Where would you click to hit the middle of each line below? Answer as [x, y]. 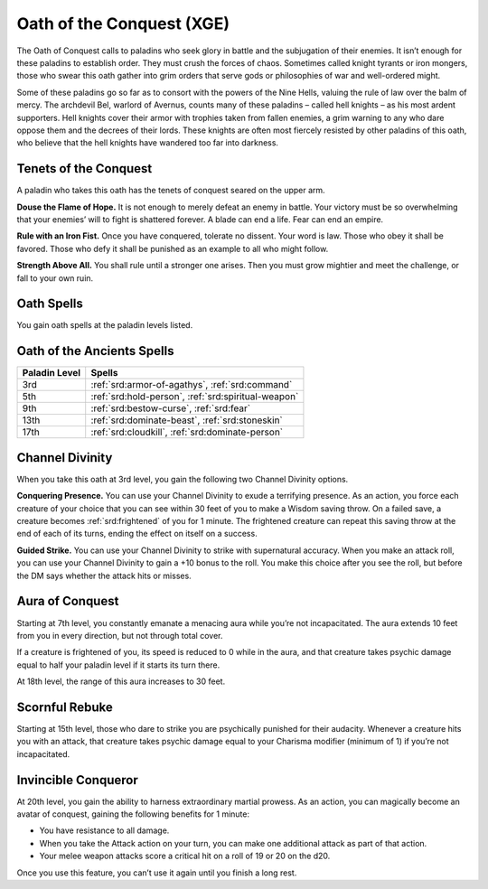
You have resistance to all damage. [104, 830]
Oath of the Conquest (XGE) [123, 23]
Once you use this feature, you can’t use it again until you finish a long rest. [157, 873]
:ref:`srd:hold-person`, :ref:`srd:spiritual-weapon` [195, 397]
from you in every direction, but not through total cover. [120, 635]
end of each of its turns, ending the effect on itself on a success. [137, 534]
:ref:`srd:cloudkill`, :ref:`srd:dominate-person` [187, 432]
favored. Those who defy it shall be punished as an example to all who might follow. [173, 248]
